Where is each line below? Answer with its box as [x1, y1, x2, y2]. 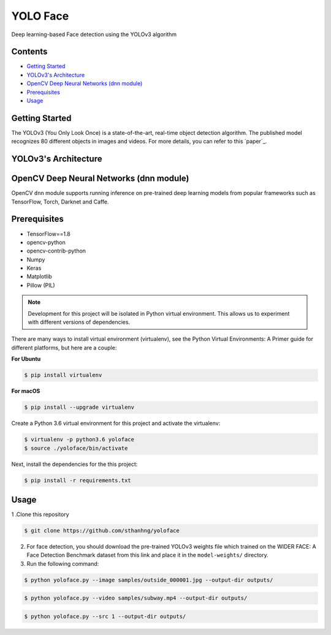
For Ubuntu [11, 356, 41, 363]
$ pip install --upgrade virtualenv [24, 404, 135, 411]
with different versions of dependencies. [28, 319, 131, 326]
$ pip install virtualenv [24, 371, 102, 379]
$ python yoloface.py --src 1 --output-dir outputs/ [24, 613, 186, 620]
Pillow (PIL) [26, 281, 55, 289]
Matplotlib [26, 273, 52, 280]
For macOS [11, 387, 40, 395]
